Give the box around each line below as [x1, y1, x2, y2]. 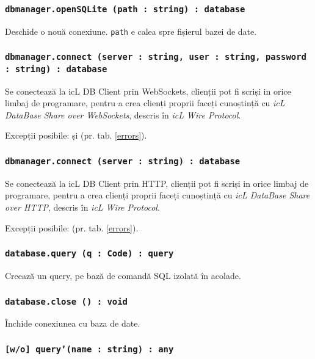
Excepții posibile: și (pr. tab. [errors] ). [5, 129, 147, 142]
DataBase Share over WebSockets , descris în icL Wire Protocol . [5, 108, 241, 121]
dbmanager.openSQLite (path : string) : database [5, 4, 245, 14]
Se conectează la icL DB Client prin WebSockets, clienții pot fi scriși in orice [5, 84, 291, 97]
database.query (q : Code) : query [5, 248, 174, 259]
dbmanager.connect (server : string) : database [5, 156, 241, 166]
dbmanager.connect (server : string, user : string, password [5, 52, 306, 62]
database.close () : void [5, 296, 128, 306]
